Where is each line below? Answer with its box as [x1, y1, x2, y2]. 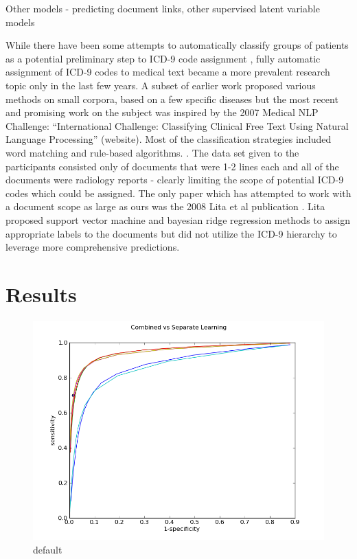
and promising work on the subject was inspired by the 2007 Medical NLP [5, 105, 319, 119]
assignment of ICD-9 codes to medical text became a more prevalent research [5, 65, 330, 79]
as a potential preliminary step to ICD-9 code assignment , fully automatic [5, 51, 321, 65]
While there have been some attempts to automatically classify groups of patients [5, 38, 349, 52]
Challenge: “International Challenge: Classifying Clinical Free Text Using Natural [5, 118, 349, 133]
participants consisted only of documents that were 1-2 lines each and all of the [5, 159, 339, 173]
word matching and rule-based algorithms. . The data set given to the [5, 145, 299, 159]
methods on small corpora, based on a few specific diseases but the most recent [5, 91, 338, 106]
